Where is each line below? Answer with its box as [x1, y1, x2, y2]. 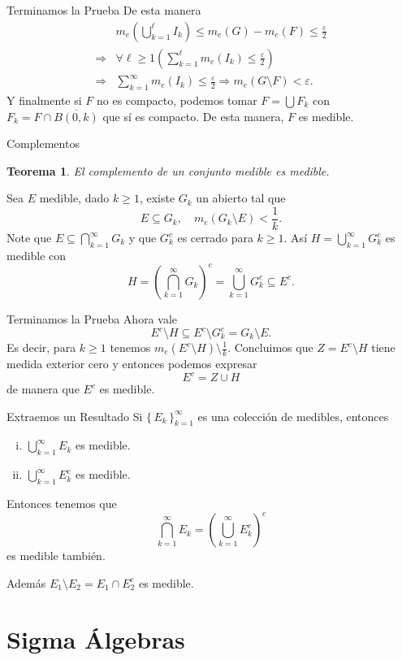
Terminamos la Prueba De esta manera [6, 2, 201, 18]
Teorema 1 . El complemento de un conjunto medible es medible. [6, 162, 330, 179]
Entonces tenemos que [6, 495, 117, 512]
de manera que [6, 380, 80, 397]
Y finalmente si [6, 91, 82, 108]
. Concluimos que [227, 339, 313, 355]
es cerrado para [177, 229, 253, 246]
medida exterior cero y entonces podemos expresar [6, 355, 257, 371]
